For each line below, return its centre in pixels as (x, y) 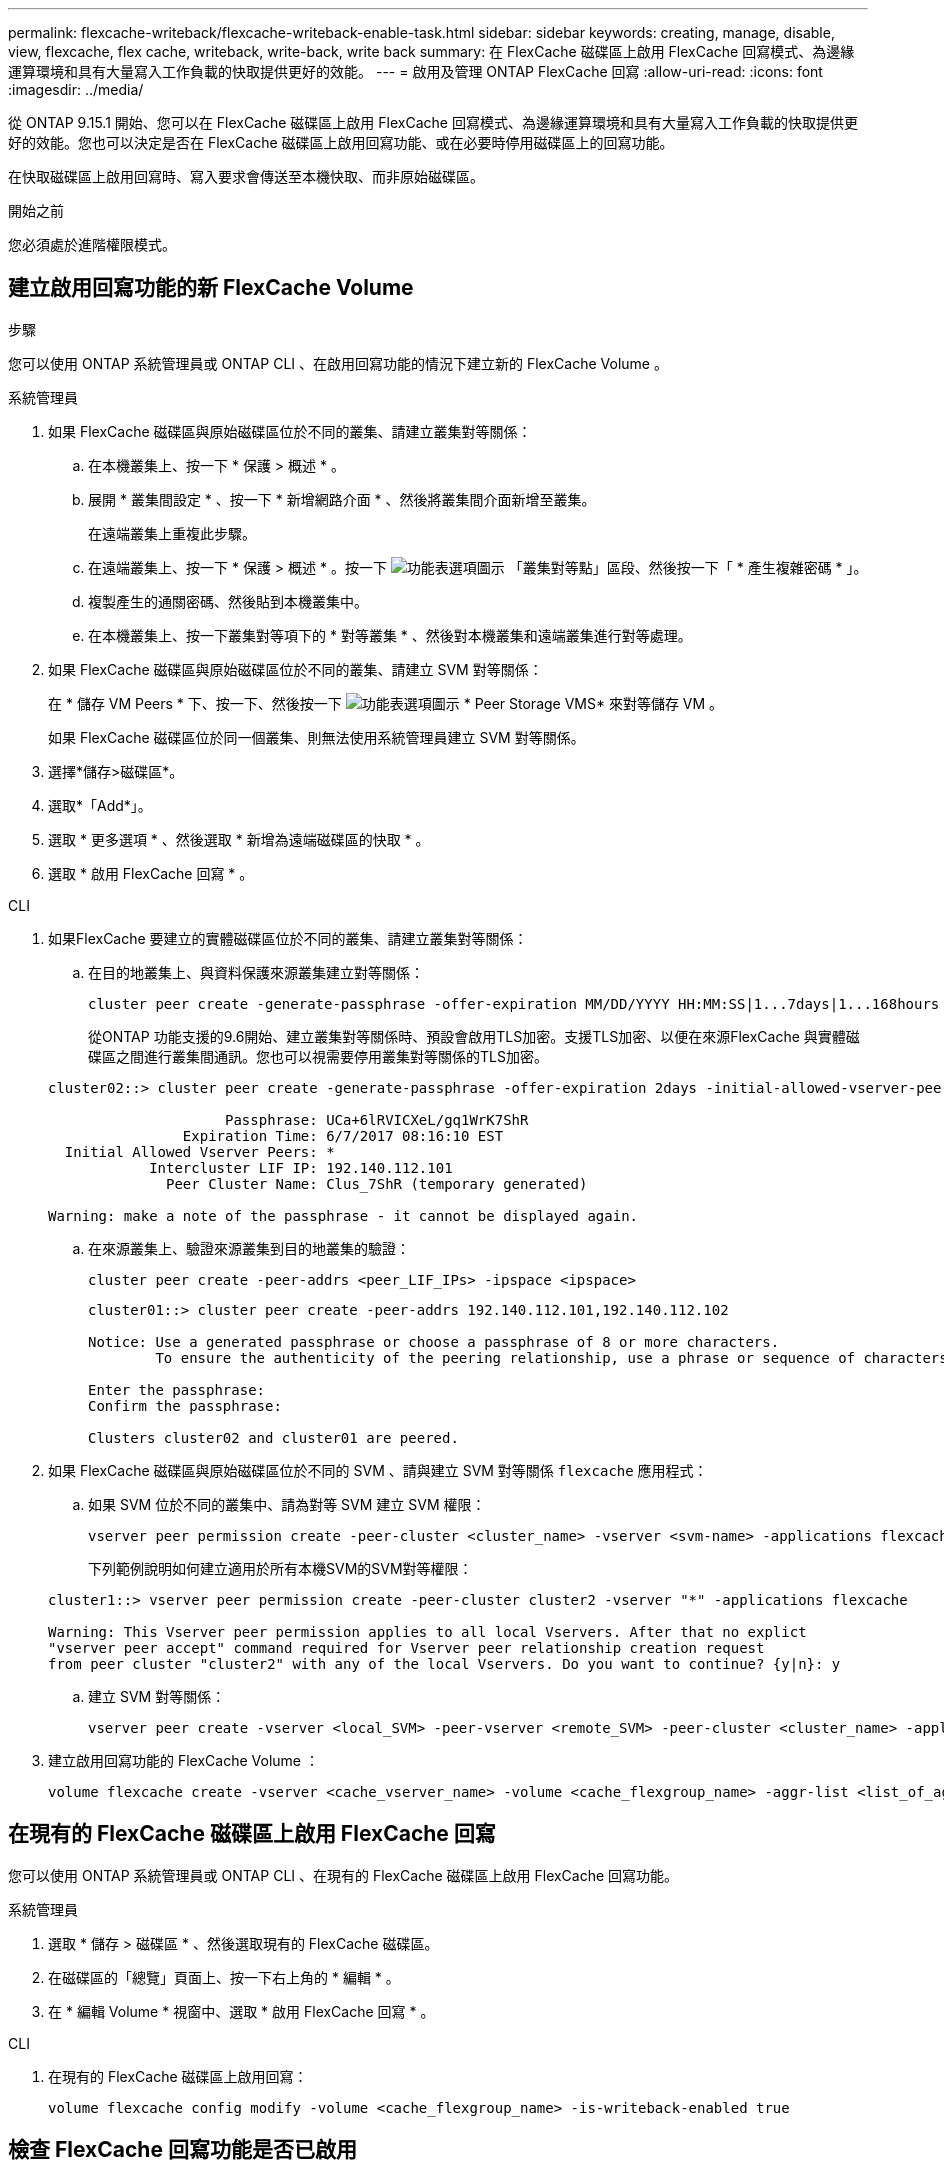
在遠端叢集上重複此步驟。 (172, 533)
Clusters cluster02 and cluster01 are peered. (273, 1437)
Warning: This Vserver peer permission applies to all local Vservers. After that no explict (427, 1631)
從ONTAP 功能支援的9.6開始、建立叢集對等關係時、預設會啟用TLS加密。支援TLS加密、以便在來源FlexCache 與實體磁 (474, 1036)
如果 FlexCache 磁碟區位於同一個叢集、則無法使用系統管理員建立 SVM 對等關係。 (316, 737)
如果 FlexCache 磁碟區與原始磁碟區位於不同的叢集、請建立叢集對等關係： (290, 431)
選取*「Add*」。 (100, 805)
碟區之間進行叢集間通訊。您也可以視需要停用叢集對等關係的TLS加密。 (318, 1056)
